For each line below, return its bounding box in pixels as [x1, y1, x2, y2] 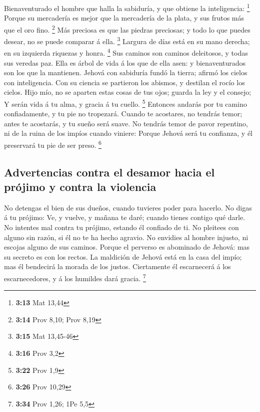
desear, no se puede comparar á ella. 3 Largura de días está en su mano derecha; [4, 35, 250, 46]
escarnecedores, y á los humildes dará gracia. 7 [4, 272, 146, 283]
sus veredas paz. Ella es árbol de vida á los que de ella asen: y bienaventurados [4, 57, 246, 68]
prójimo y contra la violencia [4, 179, 156, 194]
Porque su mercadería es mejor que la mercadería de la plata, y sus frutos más [4, 13, 244, 23]
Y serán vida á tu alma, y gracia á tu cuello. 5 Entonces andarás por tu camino [4, 97, 247, 109]
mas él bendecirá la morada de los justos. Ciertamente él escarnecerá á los [4, 261, 231, 272]
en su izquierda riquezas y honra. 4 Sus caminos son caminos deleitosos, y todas [4, 46, 248, 58]
